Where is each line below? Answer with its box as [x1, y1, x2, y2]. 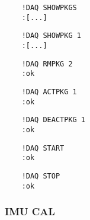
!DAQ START [21, 144, 65, 152]
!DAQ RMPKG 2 [21, 59, 73, 68]
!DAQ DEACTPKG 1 [21, 116, 86, 125]
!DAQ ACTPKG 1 [21, 87, 77, 96]
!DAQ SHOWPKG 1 [21, 31, 81, 40]
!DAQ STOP [21, 171, 60, 180]
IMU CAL [5, 204, 55, 219]
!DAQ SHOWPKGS [21, 4, 77, 12]
